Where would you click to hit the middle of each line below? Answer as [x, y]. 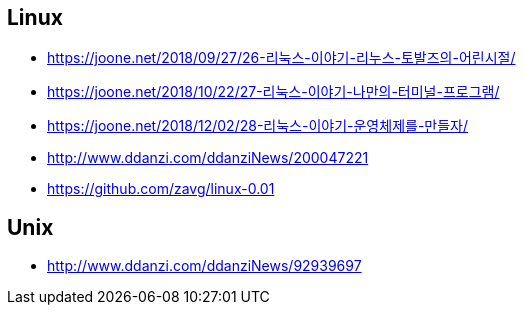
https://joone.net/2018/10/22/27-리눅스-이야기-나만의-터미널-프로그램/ [273, 92]
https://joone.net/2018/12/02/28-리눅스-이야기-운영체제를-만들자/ [258, 126]
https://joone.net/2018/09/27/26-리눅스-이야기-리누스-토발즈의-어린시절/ [281, 58]
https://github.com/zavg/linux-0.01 [161, 189]
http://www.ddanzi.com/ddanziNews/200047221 [208, 158]
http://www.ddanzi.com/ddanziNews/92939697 [204, 266]
